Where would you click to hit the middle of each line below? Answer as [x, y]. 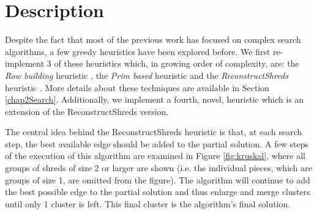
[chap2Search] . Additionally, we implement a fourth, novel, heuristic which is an [155, 99]
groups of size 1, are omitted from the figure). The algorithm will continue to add [158, 179]
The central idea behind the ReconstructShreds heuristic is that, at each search [154, 132]
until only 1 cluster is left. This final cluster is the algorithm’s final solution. [148, 203]
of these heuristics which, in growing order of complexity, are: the [177, 63]
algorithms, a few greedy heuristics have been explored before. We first [138, 51]
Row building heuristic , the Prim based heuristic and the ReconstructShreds [147, 75]
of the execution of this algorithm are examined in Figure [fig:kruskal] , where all [155, 156]
